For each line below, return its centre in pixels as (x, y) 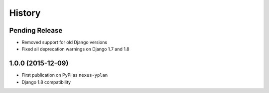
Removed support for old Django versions (64, 43)
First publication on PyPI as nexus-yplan (65, 75)
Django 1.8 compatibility (46, 82)
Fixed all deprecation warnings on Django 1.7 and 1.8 (75, 49)
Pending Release (36, 30)
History (25, 13)
